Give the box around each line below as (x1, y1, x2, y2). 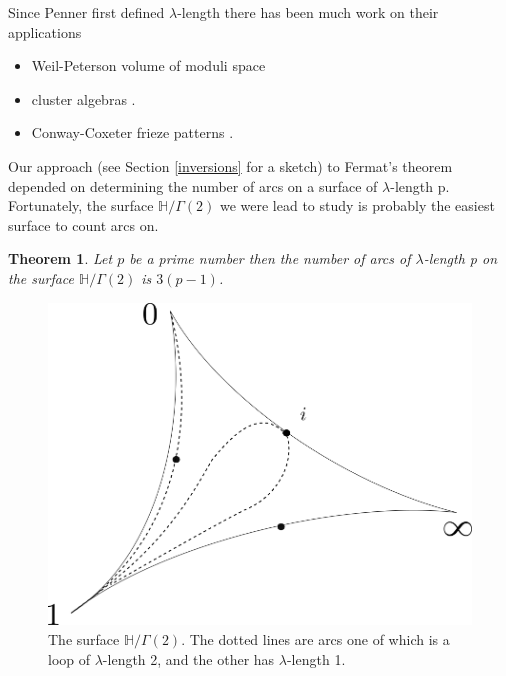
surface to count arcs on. (8, 214, 159, 235)
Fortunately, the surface (8, 195, 154, 216)
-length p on (423, 248, 498, 269)
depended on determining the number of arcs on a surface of (8, 175, 378, 196)
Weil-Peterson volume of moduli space (31, 55, 266, 76)
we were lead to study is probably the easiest (219, 195, 495, 216)
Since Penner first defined (8, 2, 165, 22)
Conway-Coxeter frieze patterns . (31, 122, 234, 143)
